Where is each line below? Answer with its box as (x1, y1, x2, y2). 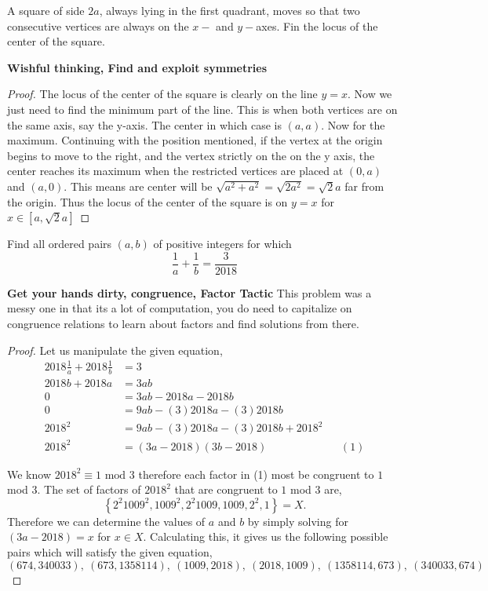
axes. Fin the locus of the (256, 17, 378, 34)
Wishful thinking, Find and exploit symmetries (7, 59, 268, 75)
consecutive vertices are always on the (7, 17, 189, 34)
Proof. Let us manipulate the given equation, (7, 341, 223, 358)
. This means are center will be (64, 177, 213, 194)
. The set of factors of (37, 481, 141, 498)
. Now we (347, 86, 392, 102)
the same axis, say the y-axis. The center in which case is (7, 116, 282, 133)
